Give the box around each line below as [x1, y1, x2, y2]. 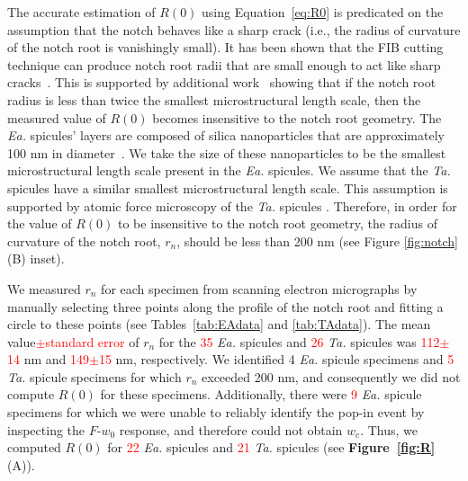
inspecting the [7, 420, 85, 439]
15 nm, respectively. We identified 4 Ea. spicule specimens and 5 [98, 350, 454, 369]
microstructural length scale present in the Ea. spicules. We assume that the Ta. [7, 161, 451, 180]
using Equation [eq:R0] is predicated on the [202, 3, 444, 21]
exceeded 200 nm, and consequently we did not [202, 367, 461, 386]
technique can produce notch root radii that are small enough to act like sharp [7, 55, 441, 74]
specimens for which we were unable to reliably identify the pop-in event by [7, 403, 425, 422]
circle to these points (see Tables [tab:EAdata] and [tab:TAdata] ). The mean [7, 315, 431, 334]
